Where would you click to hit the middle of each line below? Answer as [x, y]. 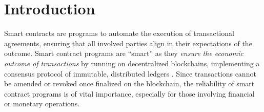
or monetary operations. [42, 104]
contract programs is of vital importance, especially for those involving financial [129, 93]
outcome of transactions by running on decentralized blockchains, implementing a [132, 63]
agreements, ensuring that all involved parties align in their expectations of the [128, 43]
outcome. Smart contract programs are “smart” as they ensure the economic [124, 53]
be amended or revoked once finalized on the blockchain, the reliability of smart [129, 83]
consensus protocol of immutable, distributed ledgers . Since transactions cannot [130, 73]
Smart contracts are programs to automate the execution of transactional [119, 33]
